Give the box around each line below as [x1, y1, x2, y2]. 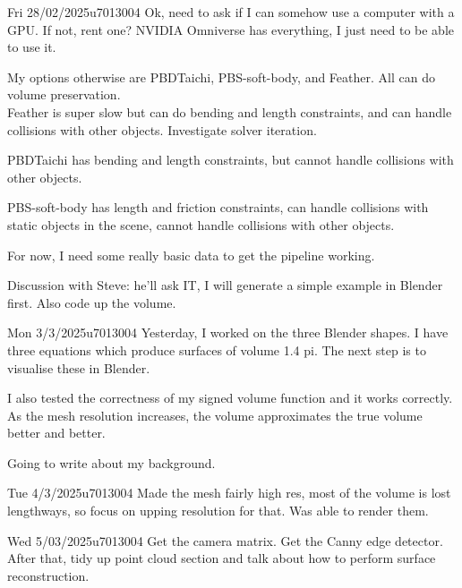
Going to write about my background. [7, 453, 216, 472]
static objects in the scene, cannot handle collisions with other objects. [7, 215, 395, 234]
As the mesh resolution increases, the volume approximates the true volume [7, 405, 423, 424]
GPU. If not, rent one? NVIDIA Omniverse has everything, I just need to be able [7, 20, 454, 38]
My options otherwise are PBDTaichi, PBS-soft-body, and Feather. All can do [7, 67, 435, 86]
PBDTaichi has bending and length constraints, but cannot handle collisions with [7, 150, 454, 169]
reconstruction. [7, 566, 90, 584]
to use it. [7, 38, 56, 56]
